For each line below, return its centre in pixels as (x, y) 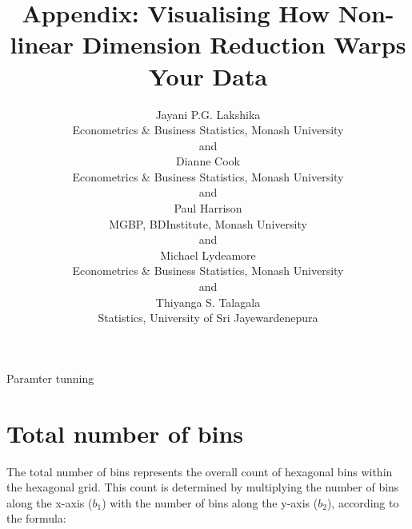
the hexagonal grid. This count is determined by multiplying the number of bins (203, 487)
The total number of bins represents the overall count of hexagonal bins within (200, 471)
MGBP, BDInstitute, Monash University (208, 223)
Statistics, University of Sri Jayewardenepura (208, 318)
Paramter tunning (50, 378)
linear (42, 44)
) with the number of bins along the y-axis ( (210, 502)
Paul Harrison (208, 208)
